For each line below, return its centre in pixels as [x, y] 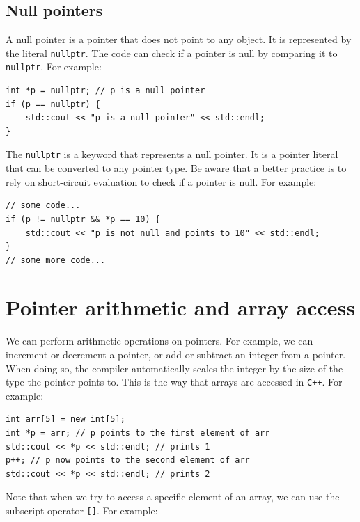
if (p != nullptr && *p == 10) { [83, 219]
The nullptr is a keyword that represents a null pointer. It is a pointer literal [172, 154]
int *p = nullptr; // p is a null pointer [105, 91]
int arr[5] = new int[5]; [65, 419]
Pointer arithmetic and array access [181, 307]
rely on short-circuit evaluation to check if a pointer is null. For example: [161, 181]
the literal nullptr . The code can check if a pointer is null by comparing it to [172, 53]
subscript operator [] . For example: [82, 511]
